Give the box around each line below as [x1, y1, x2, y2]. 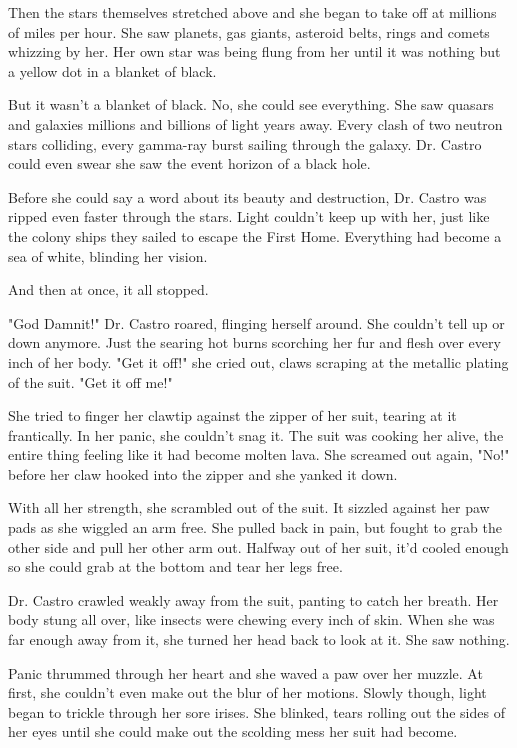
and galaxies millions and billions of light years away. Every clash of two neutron [8, 113, 503, 134]
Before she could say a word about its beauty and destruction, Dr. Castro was [8, 186, 487, 207]
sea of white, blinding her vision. [8, 245, 208, 266]
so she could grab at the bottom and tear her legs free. [8, 556, 343, 577]
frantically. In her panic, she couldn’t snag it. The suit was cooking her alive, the [8, 424, 504, 445]
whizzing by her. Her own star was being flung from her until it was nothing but [8, 41, 501, 62]
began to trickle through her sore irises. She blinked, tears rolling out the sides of [8, 701, 505, 722]
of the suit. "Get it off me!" [8, 371, 173, 392]
